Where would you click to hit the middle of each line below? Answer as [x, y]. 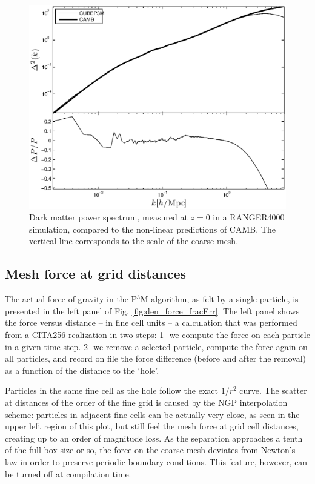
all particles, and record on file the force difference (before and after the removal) [155, 358]
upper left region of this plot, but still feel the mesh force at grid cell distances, [152, 426]
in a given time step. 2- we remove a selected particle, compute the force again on [156, 346]
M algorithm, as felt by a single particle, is [219, 299]
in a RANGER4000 [249, 217]
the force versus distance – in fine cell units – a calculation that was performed [151, 323]
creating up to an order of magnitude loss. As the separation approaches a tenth [154, 438]
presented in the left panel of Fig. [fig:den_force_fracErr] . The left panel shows [152, 310]
